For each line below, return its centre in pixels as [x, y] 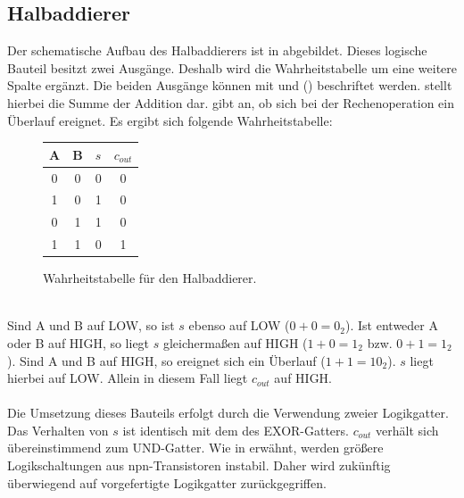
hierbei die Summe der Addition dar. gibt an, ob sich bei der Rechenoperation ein [231, 102]
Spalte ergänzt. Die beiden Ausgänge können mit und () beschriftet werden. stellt [230, 85]
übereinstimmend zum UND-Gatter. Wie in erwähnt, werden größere [195, 448]
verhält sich [407, 430]
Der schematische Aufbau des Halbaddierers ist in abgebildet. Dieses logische [217, 50]
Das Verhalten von [58, 430]
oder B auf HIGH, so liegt [79, 342]
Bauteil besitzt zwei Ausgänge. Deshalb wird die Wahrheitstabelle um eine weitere [232, 67]
